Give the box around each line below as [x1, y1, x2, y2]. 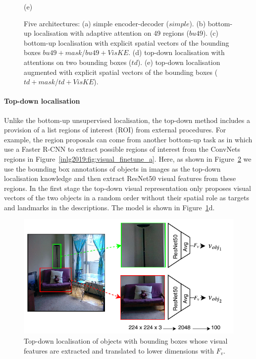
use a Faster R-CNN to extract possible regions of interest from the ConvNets [4, 144, 241, 154]
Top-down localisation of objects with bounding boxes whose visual [24, 336, 228, 346]
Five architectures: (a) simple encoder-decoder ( [24, 18, 169, 28]
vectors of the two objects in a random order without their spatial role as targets [4, 192, 249, 203]
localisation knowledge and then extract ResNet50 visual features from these [4, 173, 236, 183]
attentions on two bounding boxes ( [24, 57, 132, 67]
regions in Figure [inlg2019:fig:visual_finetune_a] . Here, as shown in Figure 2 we [4, 153, 252, 164]
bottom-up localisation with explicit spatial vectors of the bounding [24, 37, 229, 48]
